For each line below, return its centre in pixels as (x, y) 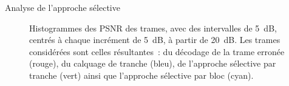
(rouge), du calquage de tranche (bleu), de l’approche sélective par (153, 63)
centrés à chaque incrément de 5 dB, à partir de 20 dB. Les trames (155, 40)
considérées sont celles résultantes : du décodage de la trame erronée (157, 51)
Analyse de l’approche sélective (63, 7)
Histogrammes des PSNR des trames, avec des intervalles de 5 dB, (153, 28)
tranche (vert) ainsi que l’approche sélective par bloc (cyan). (141, 75)
